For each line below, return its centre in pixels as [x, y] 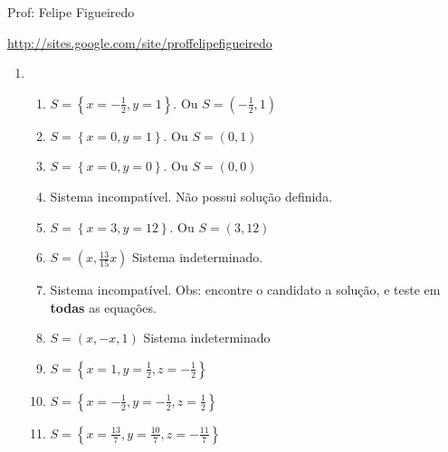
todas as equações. [103, 307]
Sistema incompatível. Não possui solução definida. [191, 196]
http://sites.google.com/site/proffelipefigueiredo [140, 42]
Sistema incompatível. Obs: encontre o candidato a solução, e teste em [245, 290]
